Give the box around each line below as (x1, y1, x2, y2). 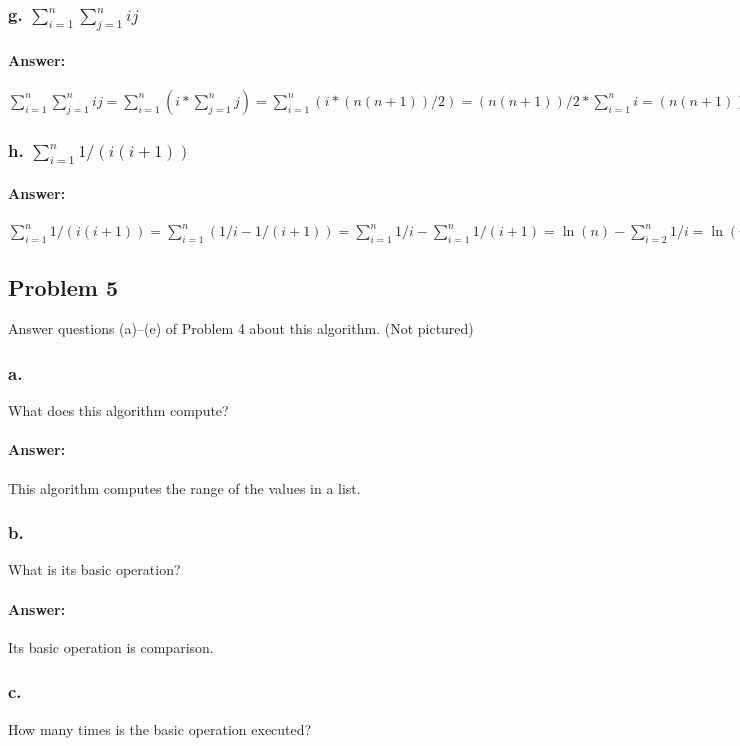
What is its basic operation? (8, 559, 181, 580)
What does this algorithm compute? (8, 400, 229, 421)
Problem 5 (8, 271, 118, 302)
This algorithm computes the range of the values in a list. (8, 477, 361, 498)
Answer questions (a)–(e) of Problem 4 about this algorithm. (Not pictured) (8, 318, 474, 339)
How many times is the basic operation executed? (8, 718, 312, 739)
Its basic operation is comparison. (8, 636, 214, 657)
